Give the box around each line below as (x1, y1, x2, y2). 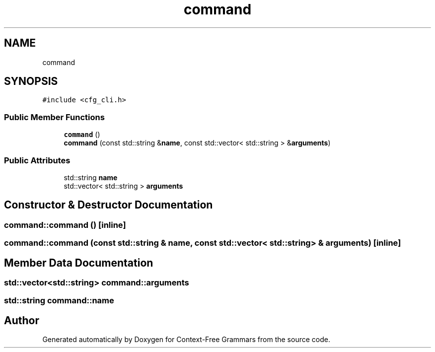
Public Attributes (4, 155, 71, 165)
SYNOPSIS (4, 75, 58, 88)
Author (4, 314, 39, 327)
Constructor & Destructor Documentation (4, 199, 213, 211)
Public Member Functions (4, 112, 105, 122)
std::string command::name (4, 295, 114, 306)
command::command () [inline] (4, 219, 126, 230)
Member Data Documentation (4, 256, 153, 269)
